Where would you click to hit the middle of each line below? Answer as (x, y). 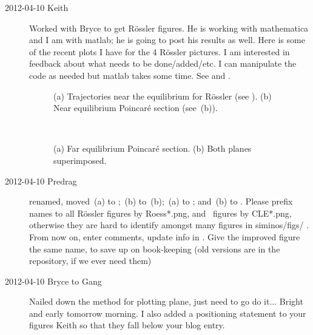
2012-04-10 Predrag (41, 181)
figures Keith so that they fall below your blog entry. (127, 325)
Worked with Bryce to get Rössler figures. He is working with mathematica (169, 28)
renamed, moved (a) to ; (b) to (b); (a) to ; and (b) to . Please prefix (161, 201)
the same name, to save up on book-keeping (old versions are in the (155, 249)
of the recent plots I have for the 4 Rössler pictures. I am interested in (160, 51)
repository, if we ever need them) (90, 261)
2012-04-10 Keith (37, 7)
